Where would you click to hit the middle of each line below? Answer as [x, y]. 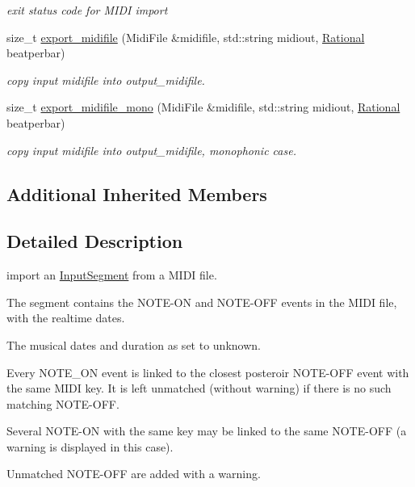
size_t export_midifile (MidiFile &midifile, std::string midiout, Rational [186, 37]
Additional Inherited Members [137, 193]
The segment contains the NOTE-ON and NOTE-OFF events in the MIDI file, [202, 302]
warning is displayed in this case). [90, 446]
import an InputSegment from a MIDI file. [112, 275]
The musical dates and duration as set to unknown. [134, 344]
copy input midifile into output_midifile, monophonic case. [151, 150]
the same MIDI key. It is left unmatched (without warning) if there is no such [199, 388]
